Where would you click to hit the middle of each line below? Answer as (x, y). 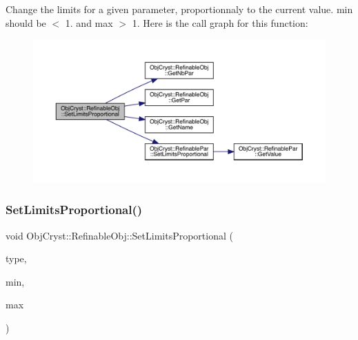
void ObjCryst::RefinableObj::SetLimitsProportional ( (119, 235)
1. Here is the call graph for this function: (220, 22)
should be (26, 22)
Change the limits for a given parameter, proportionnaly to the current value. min (179, 9)
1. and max (89, 22)
